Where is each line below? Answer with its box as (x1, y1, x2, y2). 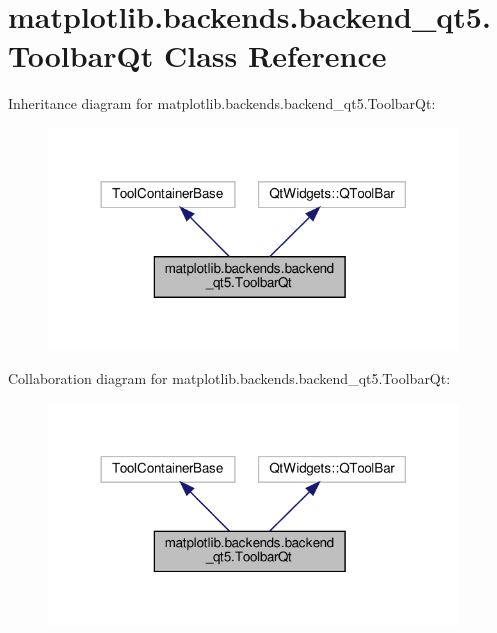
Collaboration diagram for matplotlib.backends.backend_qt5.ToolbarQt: (8, 368, 451, 389)
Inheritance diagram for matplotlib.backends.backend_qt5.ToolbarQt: (8, 93, 436, 114)
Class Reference (163, 35, 387, 76)
